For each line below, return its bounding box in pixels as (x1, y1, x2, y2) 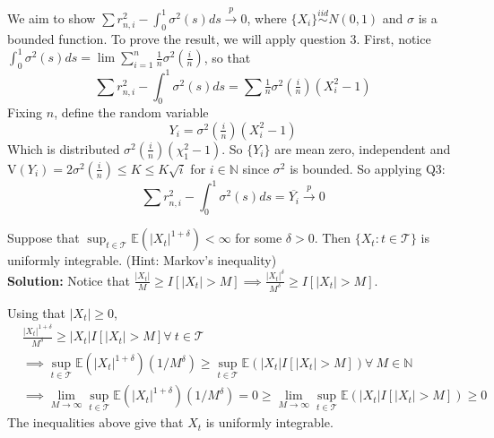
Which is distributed (7, 139, 120, 158)
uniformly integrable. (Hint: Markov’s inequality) (7, 251, 277, 270)
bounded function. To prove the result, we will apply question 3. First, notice (7, 30, 431, 48)
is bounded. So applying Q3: (290, 159, 446, 177)
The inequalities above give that (7, 413, 184, 432)
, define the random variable (54, 103, 209, 122)
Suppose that (7, 228, 80, 247)
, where (247, 8, 287, 27)
